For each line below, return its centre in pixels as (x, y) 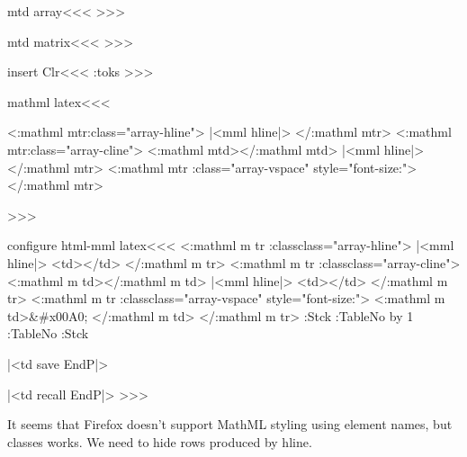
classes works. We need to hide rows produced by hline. (160, 441)
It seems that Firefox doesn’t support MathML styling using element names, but (230, 424)
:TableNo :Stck (48, 333)
